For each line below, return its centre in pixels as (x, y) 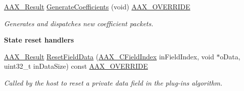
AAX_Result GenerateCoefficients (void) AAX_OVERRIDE (97, 6)
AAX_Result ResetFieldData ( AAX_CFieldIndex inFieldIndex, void (109, 56)
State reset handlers (39, 40)
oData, (230, 56)
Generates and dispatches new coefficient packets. (79, 23)
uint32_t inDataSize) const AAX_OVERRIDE (76, 66)
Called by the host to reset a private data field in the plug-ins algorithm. (113, 82)
